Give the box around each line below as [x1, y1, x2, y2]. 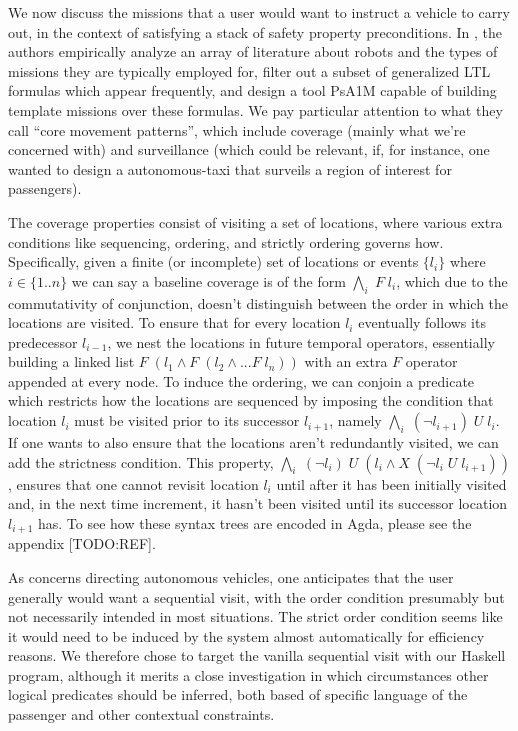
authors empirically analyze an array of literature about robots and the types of [8, 41, 498, 62]
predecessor [8, 331, 78, 352]
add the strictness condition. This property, [8, 451, 274, 472]
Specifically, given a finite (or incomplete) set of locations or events [8, 251, 419, 272]
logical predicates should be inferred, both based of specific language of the [8, 684, 468, 705]
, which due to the [396, 270, 508, 291]
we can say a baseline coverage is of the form [71, 270, 346, 291]
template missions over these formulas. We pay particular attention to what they [8, 99, 503, 120]
